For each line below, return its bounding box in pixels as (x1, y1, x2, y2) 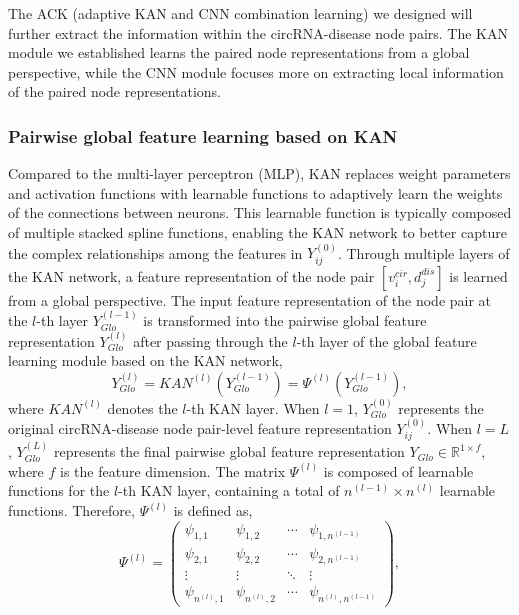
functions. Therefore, (8, 500, 135, 521)
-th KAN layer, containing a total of (118, 480, 340, 501)
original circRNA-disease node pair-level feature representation (8, 418, 392, 439)
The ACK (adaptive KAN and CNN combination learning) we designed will (8, 3, 473, 23)
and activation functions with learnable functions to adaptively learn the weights (8, 182, 503, 203)
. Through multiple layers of (337, 242, 510, 263)
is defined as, (173, 500, 253, 521)
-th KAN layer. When (186, 397, 320, 418)
